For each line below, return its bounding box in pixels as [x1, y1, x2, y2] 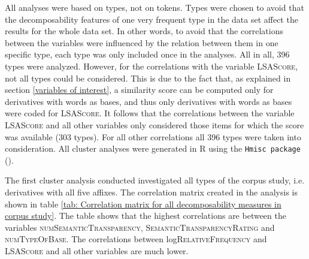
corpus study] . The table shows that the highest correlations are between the [5, 209, 286, 222]
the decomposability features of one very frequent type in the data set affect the [5, 13, 298, 25]
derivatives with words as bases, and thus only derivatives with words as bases [5, 95, 292, 107]
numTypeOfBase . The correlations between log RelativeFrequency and [5, 233, 267, 245]
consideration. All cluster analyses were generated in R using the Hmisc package [5, 142, 301, 155]
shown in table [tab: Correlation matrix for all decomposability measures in [5, 197, 281, 210]
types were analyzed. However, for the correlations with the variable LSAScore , [5, 59, 298, 72]
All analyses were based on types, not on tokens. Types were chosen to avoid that [5, 1, 304, 13]
